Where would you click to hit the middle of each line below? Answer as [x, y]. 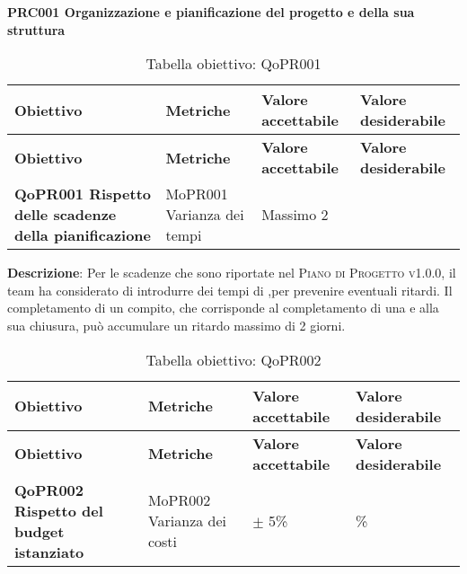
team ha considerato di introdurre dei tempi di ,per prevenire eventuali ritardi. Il [230, 290]
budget [40, 531]
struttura [36, 29]
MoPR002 [179, 500]
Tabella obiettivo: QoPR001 [233, 64]
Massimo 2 [295, 215]
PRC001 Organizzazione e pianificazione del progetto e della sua [211, 12]
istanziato [49, 552]
